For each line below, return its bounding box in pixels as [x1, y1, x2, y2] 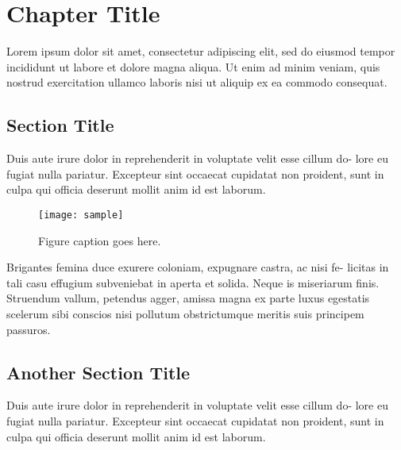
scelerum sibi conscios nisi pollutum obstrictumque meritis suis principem [6, 305, 364, 321]
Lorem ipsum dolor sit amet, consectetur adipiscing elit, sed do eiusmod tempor [6, 43, 395, 60]
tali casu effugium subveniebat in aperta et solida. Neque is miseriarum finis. [6, 274, 380, 290]
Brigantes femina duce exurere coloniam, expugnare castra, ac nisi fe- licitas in [6, 259, 389, 275]
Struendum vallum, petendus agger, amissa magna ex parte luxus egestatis [6, 290, 370, 306]
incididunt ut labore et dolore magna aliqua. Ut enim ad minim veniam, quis [6, 58, 380, 75]
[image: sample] [38, 209, 124, 221]
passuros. [6, 321, 51, 337]
